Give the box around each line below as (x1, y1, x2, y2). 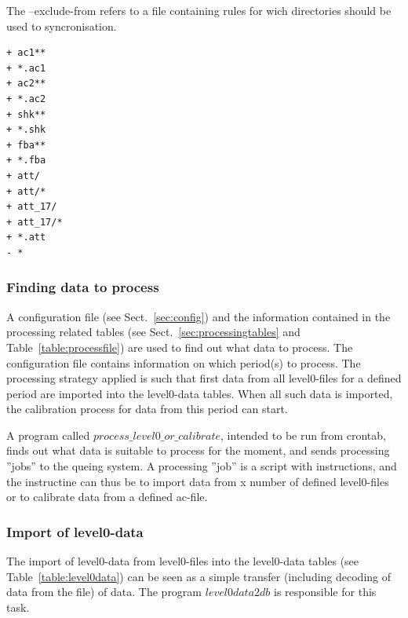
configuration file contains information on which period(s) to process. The (6, 354, 361, 371)
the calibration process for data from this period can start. (6, 400, 288, 417)
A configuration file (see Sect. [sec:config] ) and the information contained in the (6, 308, 391, 324)
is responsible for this (274, 583, 377, 600)
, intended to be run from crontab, (220, 426, 386, 443)
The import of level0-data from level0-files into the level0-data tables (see (6, 553, 359, 569)
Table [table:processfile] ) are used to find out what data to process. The (6, 338, 353, 355)
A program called (6, 426, 90, 443)
